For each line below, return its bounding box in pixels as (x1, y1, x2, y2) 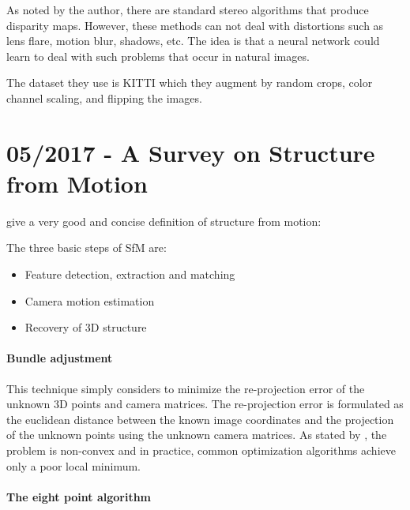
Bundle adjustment (6, 350, 113, 366)
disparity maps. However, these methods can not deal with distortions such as (6, 17, 384, 33)
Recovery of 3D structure (24, 319, 147, 336)
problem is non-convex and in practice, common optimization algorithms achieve (6, 442, 396, 459)
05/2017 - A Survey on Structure (6, 136, 375, 168)
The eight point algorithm (6, 488, 152, 504)
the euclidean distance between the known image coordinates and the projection (6, 411, 394, 427)
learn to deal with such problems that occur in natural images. (6, 47, 310, 64)
